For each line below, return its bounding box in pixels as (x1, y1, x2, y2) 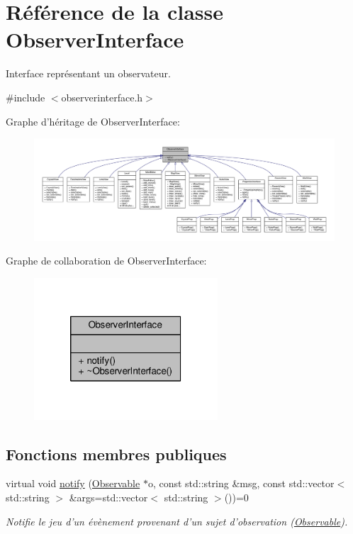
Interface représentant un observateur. (6, 66, 171, 81)
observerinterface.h (61, 89, 143, 104)
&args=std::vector (69, 490, 148, 505)
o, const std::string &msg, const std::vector (147, 476, 335, 491)
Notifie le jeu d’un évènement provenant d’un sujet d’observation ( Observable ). (6, 513, 348, 528)
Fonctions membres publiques (6, 443, 227, 465)
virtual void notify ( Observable (6, 476, 140, 491)
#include (6, 89, 45, 104)
